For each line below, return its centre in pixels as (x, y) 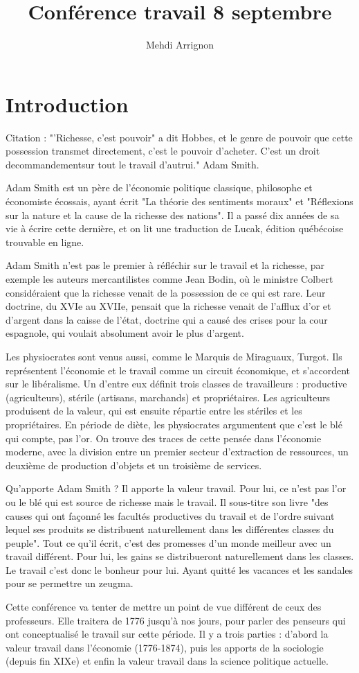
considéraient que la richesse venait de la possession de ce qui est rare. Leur (166, 292)
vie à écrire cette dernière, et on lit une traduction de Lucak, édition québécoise (175, 228)
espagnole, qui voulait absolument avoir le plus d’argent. (125, 333)
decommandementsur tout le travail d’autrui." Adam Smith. (132, 164)
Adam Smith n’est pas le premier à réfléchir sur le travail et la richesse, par (165, 265)
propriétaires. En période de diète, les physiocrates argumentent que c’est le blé (174, 424)
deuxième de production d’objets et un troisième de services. (134, 465)
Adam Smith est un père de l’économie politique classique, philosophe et (159, 187)
